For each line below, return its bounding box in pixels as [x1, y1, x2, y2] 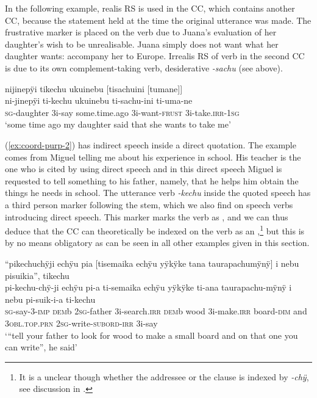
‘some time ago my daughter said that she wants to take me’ [5, 118, 231, 131]
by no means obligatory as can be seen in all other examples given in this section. [5, 236, 310, 249]
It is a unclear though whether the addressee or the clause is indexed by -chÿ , [19, 370, 309, 383]
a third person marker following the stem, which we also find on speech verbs [5, 198, 293, 211]
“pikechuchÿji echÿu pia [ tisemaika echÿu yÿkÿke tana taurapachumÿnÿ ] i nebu [5, 256, 299, 269]
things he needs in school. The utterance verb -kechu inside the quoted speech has [5, 186, 311, 199]
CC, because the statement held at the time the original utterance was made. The [5, 13, 312, 26]
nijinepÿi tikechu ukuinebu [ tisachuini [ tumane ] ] [5, 82, 183, 95]
